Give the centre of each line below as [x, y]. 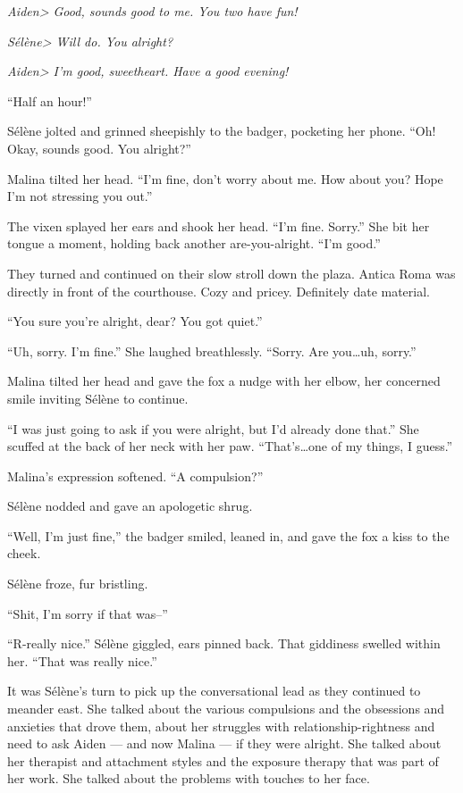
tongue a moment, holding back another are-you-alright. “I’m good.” [194, 243]
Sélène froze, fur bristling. [78, 584]
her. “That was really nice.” [82, 660]
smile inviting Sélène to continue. [98, 398]
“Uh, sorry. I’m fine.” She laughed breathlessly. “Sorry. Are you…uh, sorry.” [212, 351]
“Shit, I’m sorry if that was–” [88, 613]
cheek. [24, 553]
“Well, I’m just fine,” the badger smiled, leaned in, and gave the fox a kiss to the [228, 535]
